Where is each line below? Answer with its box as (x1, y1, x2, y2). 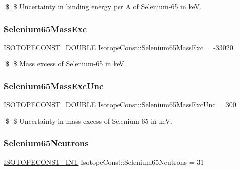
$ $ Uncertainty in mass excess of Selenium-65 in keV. (5, 115, 172, 126)
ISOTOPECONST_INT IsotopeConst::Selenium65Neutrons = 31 (4, 156, 204, 167)
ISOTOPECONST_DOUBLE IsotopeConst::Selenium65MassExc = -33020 (4, 42, 233, 52)
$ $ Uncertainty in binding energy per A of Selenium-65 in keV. (5, 1, 202, 11)
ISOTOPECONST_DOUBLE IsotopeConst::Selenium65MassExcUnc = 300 (4, 99, 236, 110)
